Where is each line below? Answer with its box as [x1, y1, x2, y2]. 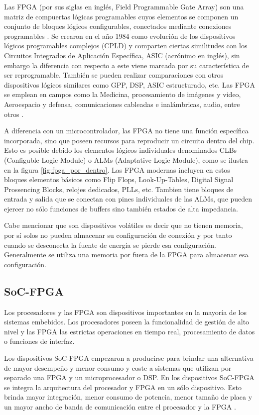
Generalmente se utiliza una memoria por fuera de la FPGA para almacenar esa [4, 249, 249, 260]
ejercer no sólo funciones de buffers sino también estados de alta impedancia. [4, 203, 238, 213]
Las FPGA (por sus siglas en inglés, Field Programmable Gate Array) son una [4, 1, 244, 11]
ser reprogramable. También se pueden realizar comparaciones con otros [4, 70, 224, 80]
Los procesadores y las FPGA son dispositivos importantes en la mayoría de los [4, 307, 247, 317]
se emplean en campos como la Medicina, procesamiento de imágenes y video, [4, 89, 241, 100]
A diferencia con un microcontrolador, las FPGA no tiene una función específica [4, 125, 249, 136]
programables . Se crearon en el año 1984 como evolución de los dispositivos [4, 30, 236, 41]
